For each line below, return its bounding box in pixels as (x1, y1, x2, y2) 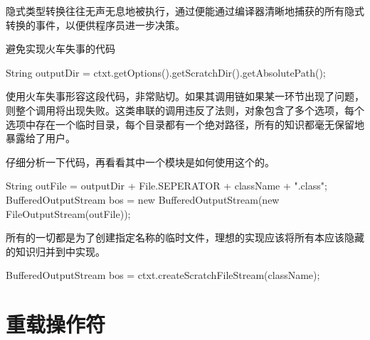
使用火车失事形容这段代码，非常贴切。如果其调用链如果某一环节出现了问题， (6, 89, 364, 104)
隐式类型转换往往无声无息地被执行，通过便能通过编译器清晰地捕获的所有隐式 (6, 4, 364, 18)
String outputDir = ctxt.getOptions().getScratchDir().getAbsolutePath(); (6, 65, 326, 79)
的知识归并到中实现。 (6, 243, 105, 258)
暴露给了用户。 (6, 131, 75, 146)
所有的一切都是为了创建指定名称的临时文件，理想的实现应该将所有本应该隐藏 (6, 230, 364, 245)
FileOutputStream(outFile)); (6, 206, 131, 221)
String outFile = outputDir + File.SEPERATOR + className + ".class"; (6, 178, 327, 193)
